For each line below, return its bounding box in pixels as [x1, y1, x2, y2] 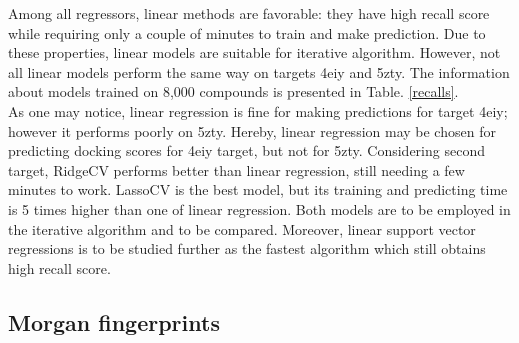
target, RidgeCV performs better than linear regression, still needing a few [8, 159, 465, 180]
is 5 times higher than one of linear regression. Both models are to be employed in [8, 198, 511, 219]
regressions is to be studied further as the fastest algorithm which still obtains [8, 238, 486, 259]
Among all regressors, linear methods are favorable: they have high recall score [8, 3, 490, 23]
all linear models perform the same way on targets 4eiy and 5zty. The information [8, 61, 510, 82]
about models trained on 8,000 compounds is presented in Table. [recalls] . [8, 81, 459, 102]
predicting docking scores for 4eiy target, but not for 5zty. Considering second [8, 140, 485, 161]
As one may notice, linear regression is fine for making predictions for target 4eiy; [8, 100, 508, 121]
